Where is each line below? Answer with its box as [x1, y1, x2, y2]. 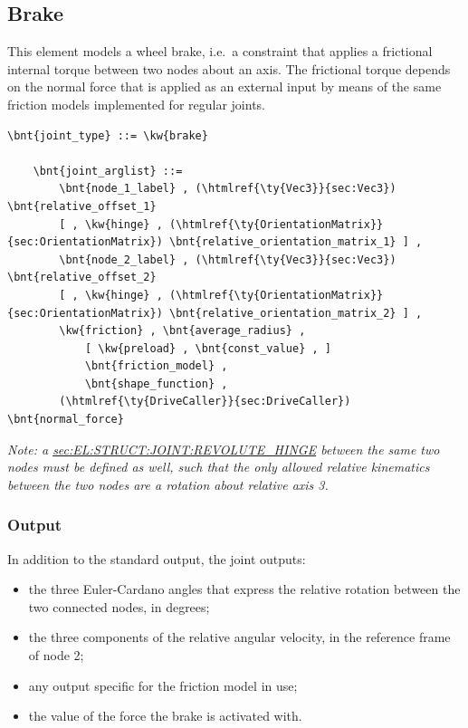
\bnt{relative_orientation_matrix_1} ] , [168, 235, 423, 249]
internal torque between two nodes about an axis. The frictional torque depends [7, 59, 451, 78]
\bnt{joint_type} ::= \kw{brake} [7, 129, 208, 142]
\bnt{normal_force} [7, 413, 124, 426]
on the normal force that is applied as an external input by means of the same [7, 77, 442, 96]
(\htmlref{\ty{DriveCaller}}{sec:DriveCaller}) [59, 395, 351, 408]
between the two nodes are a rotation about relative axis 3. [7, 474, 329, 493]
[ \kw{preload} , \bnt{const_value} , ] [84, 341, 331, 355]
